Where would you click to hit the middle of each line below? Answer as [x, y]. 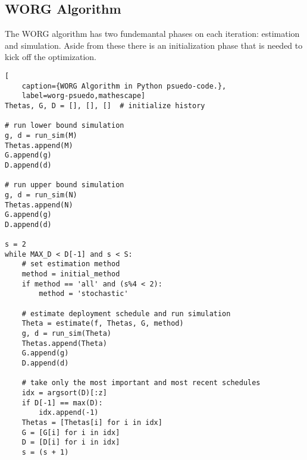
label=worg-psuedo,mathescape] [84, 96]
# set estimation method [71, 264]
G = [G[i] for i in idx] [71, 432]
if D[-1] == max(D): [62, 403]
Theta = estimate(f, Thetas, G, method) [103, 324]
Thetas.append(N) [39, 205]
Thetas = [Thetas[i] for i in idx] [92, 422]
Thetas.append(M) [39, 145]
